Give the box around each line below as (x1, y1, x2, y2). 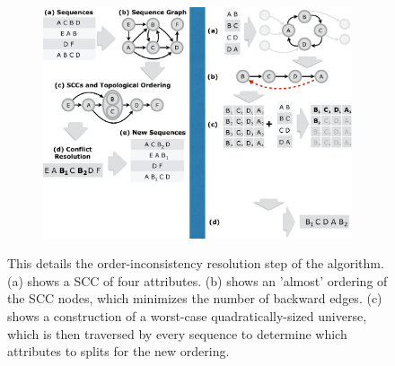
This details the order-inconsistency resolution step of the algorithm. (7, 254, 384, 273)
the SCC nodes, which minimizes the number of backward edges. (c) (7, 289, 382, 308)
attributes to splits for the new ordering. (7, 342, 230, 361)
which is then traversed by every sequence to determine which (7, 324, 347, 343)
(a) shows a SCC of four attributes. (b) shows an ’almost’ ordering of (7, 271, 388, 290)
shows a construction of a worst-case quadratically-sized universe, (7, 307, 367, 326)
